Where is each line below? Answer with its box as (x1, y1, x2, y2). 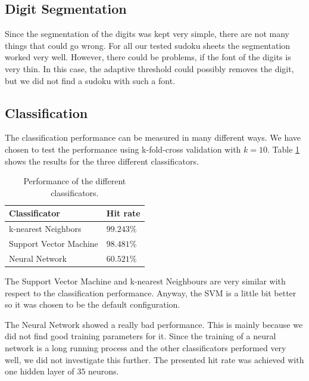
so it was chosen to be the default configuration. (5, 298, 180, 311)
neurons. (88, 365, 119, 377)
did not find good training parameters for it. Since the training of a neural (5, 330, 276, 342)
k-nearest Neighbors (9, 222, 82, 235)
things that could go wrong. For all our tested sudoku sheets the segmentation (5, 39, 291, 51)
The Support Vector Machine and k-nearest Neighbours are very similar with (5, 274, 286, 287)
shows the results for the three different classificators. (5, 154, 199, 167)
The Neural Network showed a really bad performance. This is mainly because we (5, 318, 303, 330)
